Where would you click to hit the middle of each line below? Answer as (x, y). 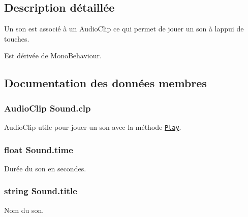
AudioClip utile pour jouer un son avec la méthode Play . (93, 126)
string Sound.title (41, 191)
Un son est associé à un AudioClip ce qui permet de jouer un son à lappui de (124, 29)
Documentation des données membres (105, 83)
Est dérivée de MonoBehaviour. (53, 56)
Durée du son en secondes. (45, 168)
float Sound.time (39, 149)
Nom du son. (24, 210)
